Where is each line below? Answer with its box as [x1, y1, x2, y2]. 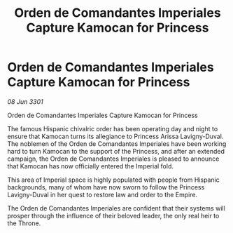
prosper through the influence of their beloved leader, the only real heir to [7, 211, 220, 220]
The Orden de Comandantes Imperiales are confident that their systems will [7, 204, 225, 212]
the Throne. [7, 219, 41, 227]
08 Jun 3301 [7, 97, 43, 106]
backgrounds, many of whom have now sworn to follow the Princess [7, 182, 205, 191]
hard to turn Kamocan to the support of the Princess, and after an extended [7, 147, 225, 155]
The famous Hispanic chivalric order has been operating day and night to [7, 124, 218, 133]
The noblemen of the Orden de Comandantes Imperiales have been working [7, 139, 227, 148]
